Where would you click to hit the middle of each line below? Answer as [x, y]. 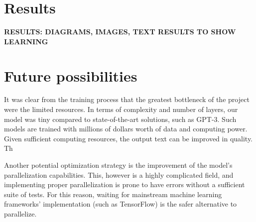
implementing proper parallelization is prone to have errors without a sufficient [125, 184]
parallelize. [20, 213]
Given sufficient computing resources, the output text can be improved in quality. [128, 138]
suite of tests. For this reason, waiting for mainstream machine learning [113, 194]
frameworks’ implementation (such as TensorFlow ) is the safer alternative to [121, 204]
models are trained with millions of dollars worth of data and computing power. [126, 129]
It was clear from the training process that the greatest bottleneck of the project [127, 99]
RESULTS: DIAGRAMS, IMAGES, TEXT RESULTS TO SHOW [120, 32]
